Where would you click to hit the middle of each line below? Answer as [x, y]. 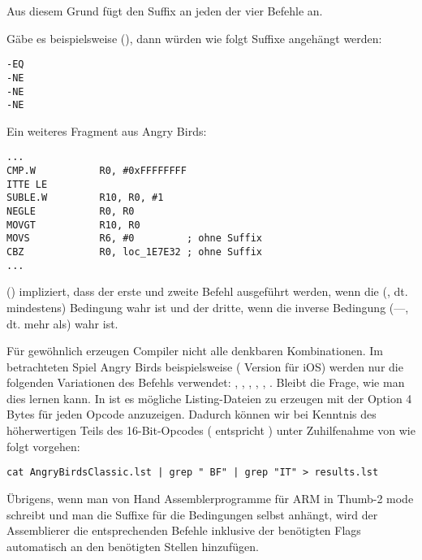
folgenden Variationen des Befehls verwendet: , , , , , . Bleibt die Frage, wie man [206, 382]
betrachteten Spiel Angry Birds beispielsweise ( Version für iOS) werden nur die [205, 366]
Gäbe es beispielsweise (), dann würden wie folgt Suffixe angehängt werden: [194, 38]
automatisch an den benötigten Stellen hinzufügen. [133, 546]
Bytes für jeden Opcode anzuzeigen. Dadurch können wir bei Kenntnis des [192, 414]
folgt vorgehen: [43, 446]
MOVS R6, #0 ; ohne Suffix [134, 239]
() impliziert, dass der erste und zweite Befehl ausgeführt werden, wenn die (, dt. [207, 291]
